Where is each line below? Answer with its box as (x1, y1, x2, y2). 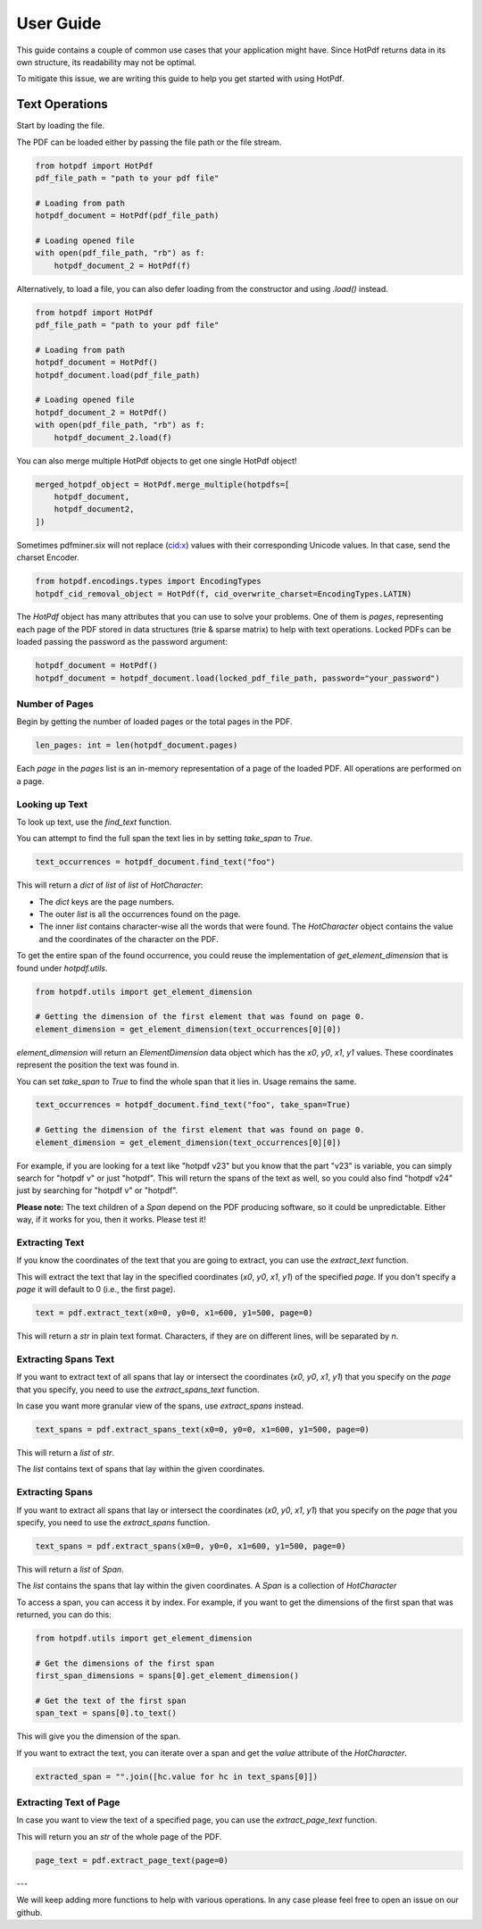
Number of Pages (16, 697, 94, 710)
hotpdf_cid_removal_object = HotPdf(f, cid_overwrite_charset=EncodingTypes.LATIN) (35, 589, 412, 598)
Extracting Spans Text (16, 1353, 115, 1365)
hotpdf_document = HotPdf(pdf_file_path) (35, 211, 220, 221)
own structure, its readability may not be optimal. (16, 56, 196, 67)
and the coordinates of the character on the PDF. (38, 933, 219, 944)
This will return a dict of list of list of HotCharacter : (16, 880, 204, 890)
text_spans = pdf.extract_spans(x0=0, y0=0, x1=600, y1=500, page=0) (35, 1541, 346, 1551)
